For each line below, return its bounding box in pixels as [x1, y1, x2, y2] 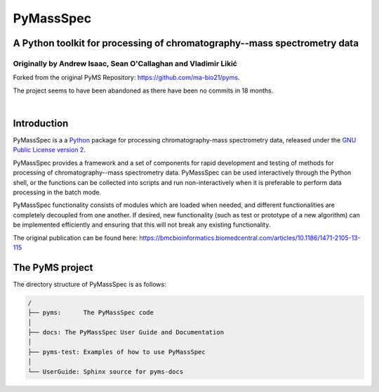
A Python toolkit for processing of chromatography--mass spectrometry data [13, 37, 359, 49]
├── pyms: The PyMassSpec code [27, 309, 154, 317]
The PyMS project [13, 262, 93, 273]
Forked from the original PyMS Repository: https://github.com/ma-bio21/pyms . [13, 74, 240, 82]
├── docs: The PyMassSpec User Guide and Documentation [27, 328, 225, 336]
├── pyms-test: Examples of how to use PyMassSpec [27, 348, 206, 356]
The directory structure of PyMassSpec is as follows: [13, 280, 166, 288]
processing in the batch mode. [13, 188, 102, 196]
